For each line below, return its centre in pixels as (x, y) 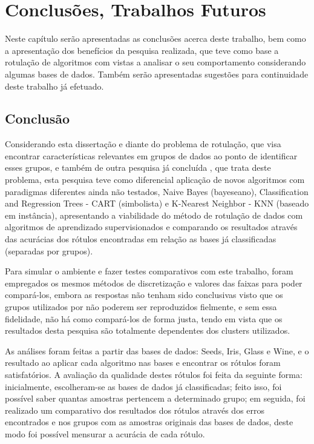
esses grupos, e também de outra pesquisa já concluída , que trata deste (138, 167)
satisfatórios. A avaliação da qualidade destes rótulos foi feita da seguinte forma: (154, 374)
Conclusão (38, 118)
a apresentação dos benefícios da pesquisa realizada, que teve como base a (142, 50)
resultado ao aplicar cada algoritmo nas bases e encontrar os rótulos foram (143, 363)
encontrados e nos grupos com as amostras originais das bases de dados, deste (149, 422)
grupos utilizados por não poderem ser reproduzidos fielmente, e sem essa (141, 307)
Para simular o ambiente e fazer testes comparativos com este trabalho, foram (149, 271)
